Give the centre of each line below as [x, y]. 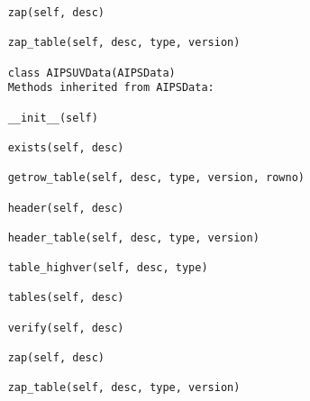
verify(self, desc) [66, 328]
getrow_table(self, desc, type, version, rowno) [156, 178]
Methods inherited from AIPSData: [111, 88]
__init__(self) [53, 118]
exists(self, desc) [66, 147]
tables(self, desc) [66, 298]
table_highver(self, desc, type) [108, 268]
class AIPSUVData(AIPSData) [91, 73]
